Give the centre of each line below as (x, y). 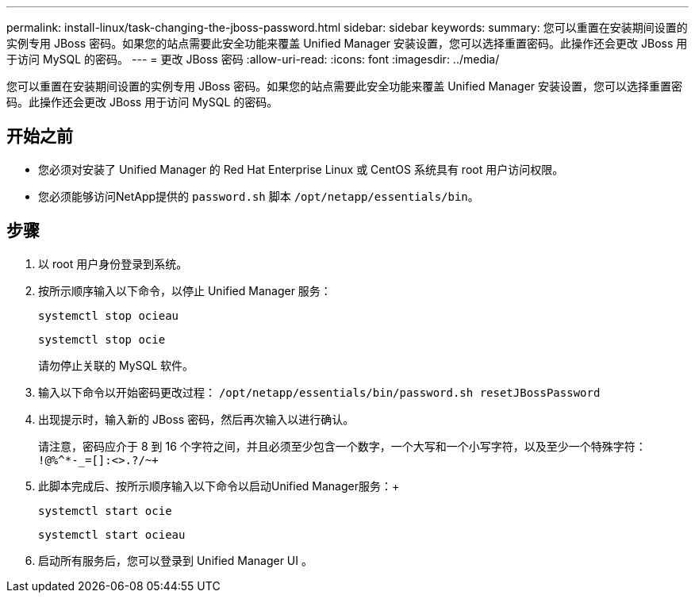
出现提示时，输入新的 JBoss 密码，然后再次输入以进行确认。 (196, 419)
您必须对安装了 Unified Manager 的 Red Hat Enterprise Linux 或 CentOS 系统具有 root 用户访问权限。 (301, 169)
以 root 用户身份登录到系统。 (113, 263)
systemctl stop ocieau (109, 315)
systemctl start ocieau (112, 534)
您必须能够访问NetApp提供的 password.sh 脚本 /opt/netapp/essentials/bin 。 (259, 196)
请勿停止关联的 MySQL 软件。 (116, 365)
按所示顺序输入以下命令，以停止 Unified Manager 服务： (185, 290)
